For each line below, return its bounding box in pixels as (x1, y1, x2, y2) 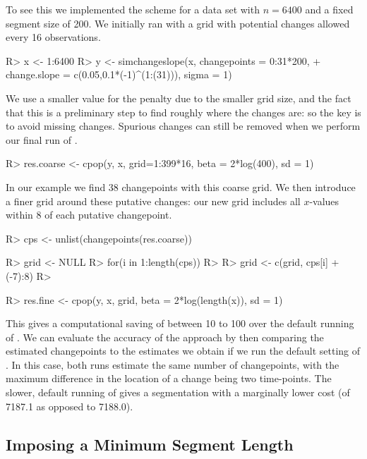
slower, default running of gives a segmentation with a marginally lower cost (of (6, 385, 350, 400)
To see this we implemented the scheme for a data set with (6, 2, 260, 16)
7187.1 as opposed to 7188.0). (6, 398, 133, 413)
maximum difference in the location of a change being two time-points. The (6, 371, 332, 386)
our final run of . (6, 132, 78, 147)
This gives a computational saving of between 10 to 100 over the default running (6, 316, 354, 331)
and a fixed (305, 2, 354, 16)
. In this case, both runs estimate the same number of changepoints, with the (6, 357, 339, 372)
